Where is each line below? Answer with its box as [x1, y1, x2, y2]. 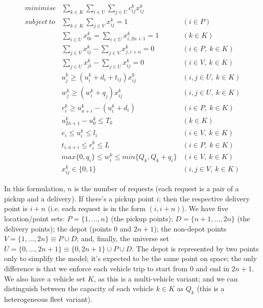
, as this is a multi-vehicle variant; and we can [93, 273, 238, 284]
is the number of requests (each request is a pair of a [74, 183, 239, 194]
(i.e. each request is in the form [47, 203, 146, 214]
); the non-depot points [154, 223, 227, 234]
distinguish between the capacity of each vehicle [4, 283, 154, 294]
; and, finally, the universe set [77, 233, 169, 244]
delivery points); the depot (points [4, 223, 112, 234]
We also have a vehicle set [4, 273, 86, 284]
